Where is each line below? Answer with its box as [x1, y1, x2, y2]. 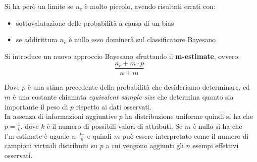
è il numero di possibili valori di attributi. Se [47, 120, 183, 131]
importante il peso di [4, 101, 68, 111]
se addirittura [16, 34, 58, 45]
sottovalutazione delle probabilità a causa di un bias [16, 17, 174, 28]
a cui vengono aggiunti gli [105, 140, 184, 151]
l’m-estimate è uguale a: [4, 130, 77, 141]
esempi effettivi [192, 140, 239, 151]
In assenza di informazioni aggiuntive [4, 111, 117, 121]
